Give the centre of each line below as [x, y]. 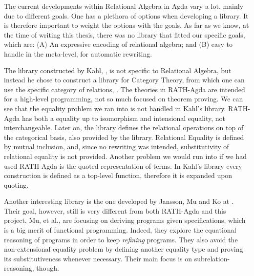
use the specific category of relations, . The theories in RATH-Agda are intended [125, 89]
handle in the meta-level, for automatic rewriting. [78, 53]
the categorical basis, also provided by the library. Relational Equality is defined [124, 137]
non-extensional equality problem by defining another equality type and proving [124, 249]
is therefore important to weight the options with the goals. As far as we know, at [127, 25]
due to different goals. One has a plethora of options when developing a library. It [126, 15]
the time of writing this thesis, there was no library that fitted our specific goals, [125, 34]
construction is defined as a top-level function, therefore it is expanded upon [118, 175]
